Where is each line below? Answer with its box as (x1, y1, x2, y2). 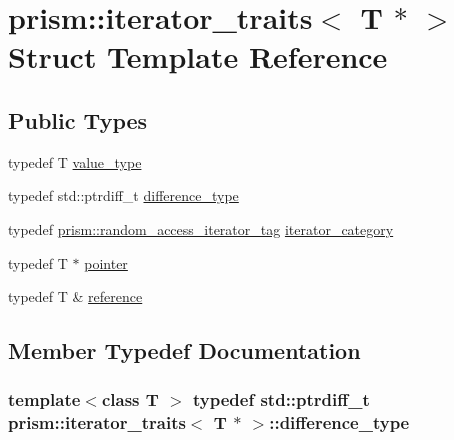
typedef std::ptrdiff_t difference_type (8, 185, 239, 206)
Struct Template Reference (8, 36, 388, 77)
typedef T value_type (8, 151, 142, 172)
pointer (84, 252, 128, 273)
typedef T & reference (8, 286, 143, 307)
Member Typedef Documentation (8, 335, 361, 366)
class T (101, 387, 159, 412)
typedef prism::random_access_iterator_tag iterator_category (8, 218, 394, 239)
